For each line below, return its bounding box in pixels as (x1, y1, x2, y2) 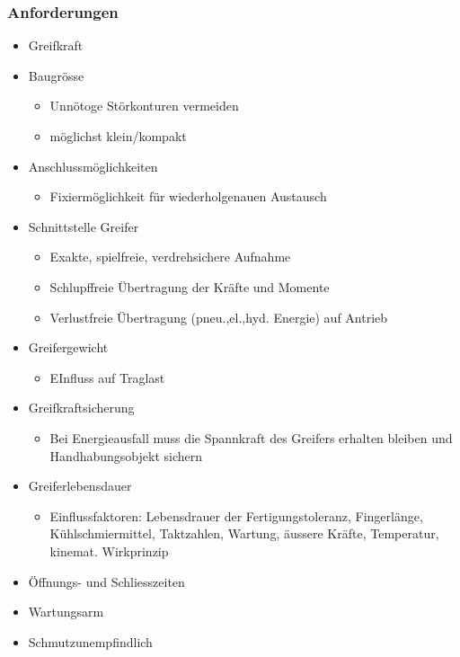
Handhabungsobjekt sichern (49, 446, 202, 465)
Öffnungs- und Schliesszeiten (28, 572, 185, 590)
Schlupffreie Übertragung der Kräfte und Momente (49, 277, 330, 296)
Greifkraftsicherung (28, 398, 135, 417)
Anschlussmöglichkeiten (28, 156, 158, 175)
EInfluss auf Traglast (49, 368, 165, 386)
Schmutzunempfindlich (28, 632, 153, 651)
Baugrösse (28, 66, 84, 84)
